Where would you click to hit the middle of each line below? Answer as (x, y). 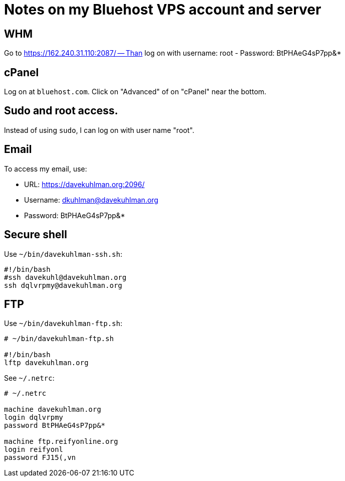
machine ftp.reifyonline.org (61, 442)
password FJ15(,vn (40, 458)
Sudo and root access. (61, 111)
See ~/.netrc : (29, 378)
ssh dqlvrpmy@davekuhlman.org (63, 285)
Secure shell (36, 235)
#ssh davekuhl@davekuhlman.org (65, 277)
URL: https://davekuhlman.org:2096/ (84, 184)
